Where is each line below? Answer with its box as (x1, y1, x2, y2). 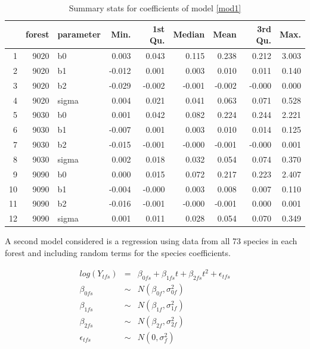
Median (173, 28, 205, 40)
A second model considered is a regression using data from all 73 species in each (5, 235, 297, 247)
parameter (57, 28, 101, 40)
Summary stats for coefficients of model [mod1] (69, 2, 241, 14)
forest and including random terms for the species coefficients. (5, 247, 231, 258)
